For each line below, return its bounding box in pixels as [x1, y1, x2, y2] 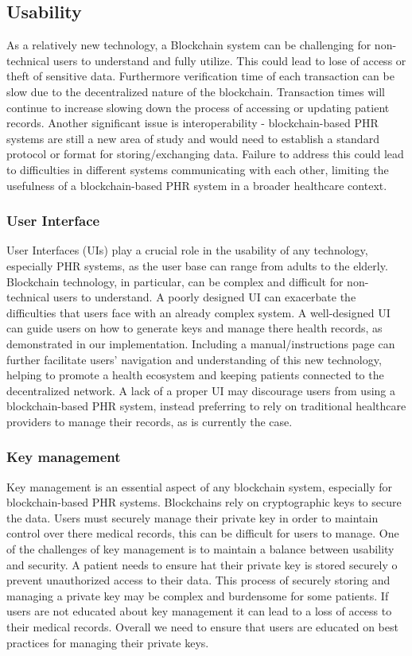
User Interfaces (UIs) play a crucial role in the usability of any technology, [6, 242, 368, 258]
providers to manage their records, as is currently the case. [6, 413, 293, 429]
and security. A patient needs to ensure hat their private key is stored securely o [6, 556, 398, 573]
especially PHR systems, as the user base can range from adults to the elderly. [6, 257, 388, 274]
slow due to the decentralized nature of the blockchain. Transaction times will [6, 83, 385, 99]
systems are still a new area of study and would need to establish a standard [6, 130, 379, 146]
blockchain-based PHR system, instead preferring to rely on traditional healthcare [6, 398, 406, 414]
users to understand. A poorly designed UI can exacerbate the [52, 289, 356, 305]
